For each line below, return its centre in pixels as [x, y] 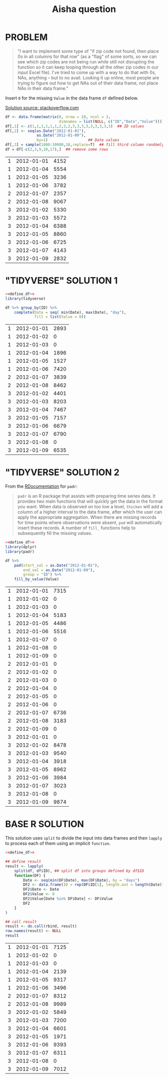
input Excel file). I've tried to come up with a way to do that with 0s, [87, 72]
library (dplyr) [21, 547]
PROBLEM [26, 37]
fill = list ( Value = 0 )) [60, 317]
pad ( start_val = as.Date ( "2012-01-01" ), [57, 565]
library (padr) [20, 551]
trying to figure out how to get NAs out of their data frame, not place [88, 83]
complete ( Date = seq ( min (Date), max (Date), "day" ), [70, 312]
